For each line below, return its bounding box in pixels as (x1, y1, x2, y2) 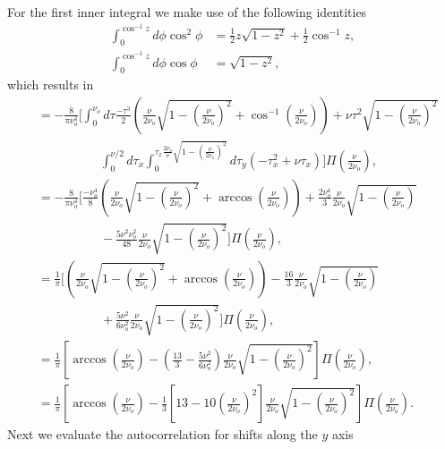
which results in (7, 75, 94, 94)
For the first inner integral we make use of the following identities (7, 3, 367, 21)
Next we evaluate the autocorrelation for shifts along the (7, 425, 318, 444)
